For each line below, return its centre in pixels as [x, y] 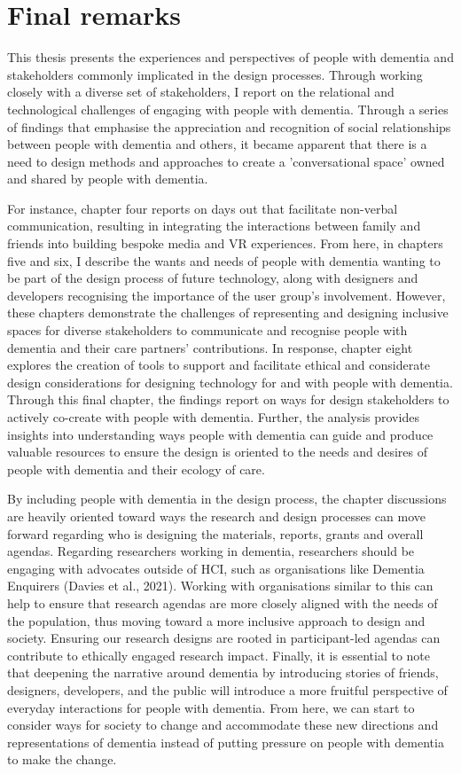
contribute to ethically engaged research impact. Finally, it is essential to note [219, 655]
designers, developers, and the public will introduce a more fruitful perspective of [227, 689]
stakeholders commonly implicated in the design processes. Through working [215, 74]
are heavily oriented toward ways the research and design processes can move [216, 516]
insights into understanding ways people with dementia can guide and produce [220, 434]
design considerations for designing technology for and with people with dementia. [230, 382]
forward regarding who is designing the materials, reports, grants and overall [215, 533]
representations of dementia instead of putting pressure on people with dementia [226, 742]
